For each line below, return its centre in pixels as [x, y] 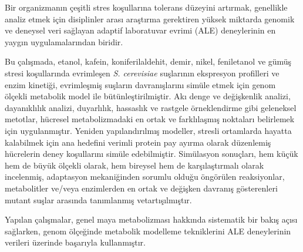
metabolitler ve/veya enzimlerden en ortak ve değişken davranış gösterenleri [141, 188]
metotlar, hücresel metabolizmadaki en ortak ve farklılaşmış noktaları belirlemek [150, 119]
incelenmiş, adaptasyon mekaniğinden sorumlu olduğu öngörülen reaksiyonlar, [145, 177]
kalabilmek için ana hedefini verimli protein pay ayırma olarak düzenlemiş [138, 142]
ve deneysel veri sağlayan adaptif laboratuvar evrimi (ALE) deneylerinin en [140, 30]
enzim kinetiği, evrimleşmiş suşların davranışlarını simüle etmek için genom [140, 84]
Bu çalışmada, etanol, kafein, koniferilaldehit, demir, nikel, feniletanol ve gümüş [148, 61]
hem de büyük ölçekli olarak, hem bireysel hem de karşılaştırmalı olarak [134, 165]
